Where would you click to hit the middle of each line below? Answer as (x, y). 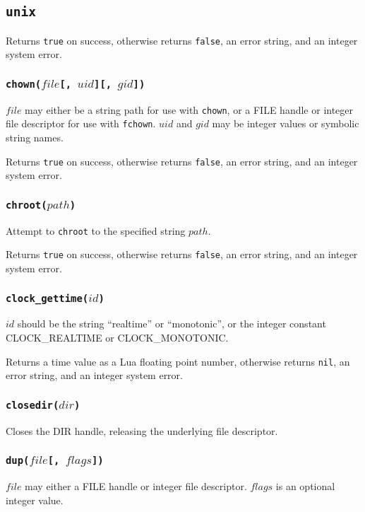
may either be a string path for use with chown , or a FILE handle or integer (189, 109)
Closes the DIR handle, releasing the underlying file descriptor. (142, 430)
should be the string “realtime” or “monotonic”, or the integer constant (172, 324)
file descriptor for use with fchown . (81, 123)
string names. (35, 138)
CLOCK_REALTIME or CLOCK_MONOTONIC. (117, 338)
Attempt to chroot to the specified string (96, 230)
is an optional (305, 486)
